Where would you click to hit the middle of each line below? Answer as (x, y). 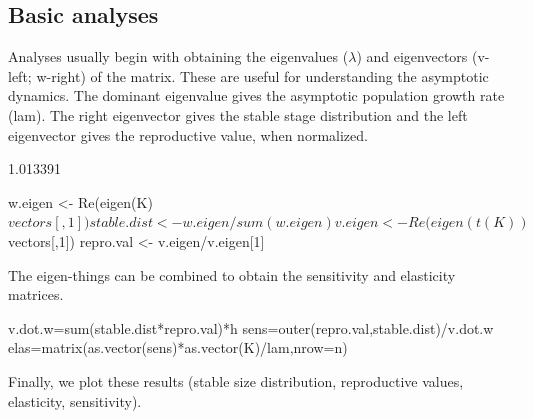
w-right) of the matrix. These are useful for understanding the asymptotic (262, 75)
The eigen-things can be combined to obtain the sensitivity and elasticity (232, 274)
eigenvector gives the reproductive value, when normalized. (188, 134)
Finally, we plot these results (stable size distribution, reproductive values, (236, 380)
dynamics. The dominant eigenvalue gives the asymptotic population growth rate (256, 95)
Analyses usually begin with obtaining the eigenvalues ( (178, 56)
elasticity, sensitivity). (75, 400)
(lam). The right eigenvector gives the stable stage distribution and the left (238, 114)
